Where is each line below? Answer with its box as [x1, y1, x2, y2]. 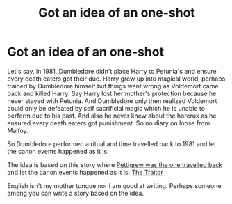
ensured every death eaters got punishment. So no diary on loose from [7, 118, 210, 127]
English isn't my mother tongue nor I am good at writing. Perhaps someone [7, 181, 222, 189]
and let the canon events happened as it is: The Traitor [7, 168, 163, 176]
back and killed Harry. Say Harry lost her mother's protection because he [7, 89, 217, 97]
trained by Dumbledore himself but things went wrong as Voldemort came [7, 81, 219, 90]
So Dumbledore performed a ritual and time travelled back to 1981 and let [7, 139, 217, 148]
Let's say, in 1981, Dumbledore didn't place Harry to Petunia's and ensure [7, 67, 217, 75]
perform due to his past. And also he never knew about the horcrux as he [7, 111, 217, 120]
